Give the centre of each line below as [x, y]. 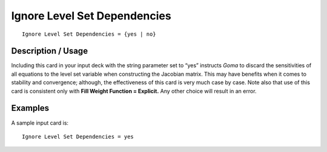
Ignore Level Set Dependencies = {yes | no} [89, 34]
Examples [30, 108]
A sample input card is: [40, 123]
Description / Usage [49, 51]
